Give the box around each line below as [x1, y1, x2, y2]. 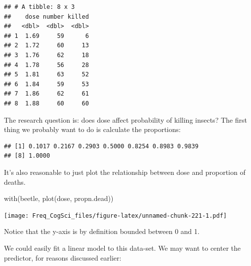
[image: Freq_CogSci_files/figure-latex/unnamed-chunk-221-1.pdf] [4, 212, 227, 219]
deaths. [4, 176, 26, 187]
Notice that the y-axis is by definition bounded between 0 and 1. [4, 226, 200, 236]
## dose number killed [4, 13, 89, 20]
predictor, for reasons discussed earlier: [4, 252, 122, 263]
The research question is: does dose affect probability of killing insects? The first [4, 114, 247, 125]
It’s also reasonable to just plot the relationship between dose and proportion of [4, 166, 246, 177]
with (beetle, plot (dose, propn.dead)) [4, 193, 114, 203]
